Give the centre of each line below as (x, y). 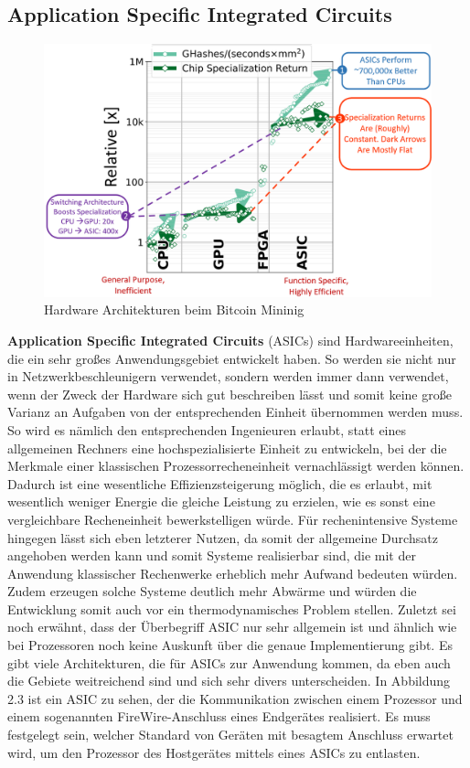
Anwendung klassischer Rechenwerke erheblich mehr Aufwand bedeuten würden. (233, 573)
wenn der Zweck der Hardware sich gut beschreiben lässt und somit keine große (230, 394)
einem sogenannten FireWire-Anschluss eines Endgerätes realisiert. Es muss (219, 716)
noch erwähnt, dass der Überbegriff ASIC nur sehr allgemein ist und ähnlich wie (232, 627)
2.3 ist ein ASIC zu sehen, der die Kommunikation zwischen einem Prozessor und (235, 698)
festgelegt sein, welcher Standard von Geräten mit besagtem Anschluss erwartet (230, 735)
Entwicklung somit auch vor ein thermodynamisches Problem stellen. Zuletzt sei (232, 608)
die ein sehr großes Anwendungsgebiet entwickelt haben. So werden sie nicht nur (232, 358)
